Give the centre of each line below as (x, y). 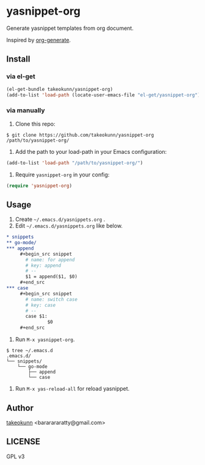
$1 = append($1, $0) (52, 277)
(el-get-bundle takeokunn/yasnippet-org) (60, 89)
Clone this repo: (35, 124)
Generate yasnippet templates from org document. (70, 28)
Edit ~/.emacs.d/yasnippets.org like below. (69, 226)
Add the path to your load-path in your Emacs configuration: (91, 151)
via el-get (21, 76)
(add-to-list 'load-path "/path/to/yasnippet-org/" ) (75, 163)
